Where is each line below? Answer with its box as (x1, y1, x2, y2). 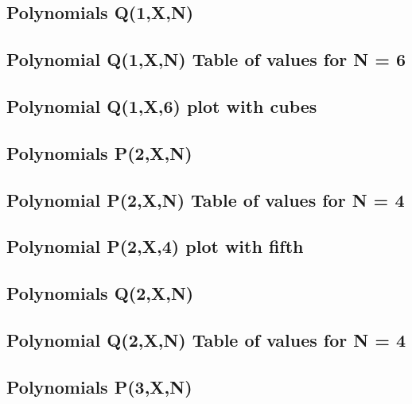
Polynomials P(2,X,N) (6, 140, 192, 165)
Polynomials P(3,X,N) (6, 374, 192, 398)
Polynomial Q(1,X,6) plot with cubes (6, 93, 317, 118)
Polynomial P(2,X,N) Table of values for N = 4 (6, 187, 405, 212)
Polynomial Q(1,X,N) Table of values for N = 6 (6, 47, 406, 72)
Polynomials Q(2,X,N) (6, 281, 194, 305)
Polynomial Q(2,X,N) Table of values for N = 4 (6, 327, 406, 352)
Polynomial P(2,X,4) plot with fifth (6, 234, 304, 258)
